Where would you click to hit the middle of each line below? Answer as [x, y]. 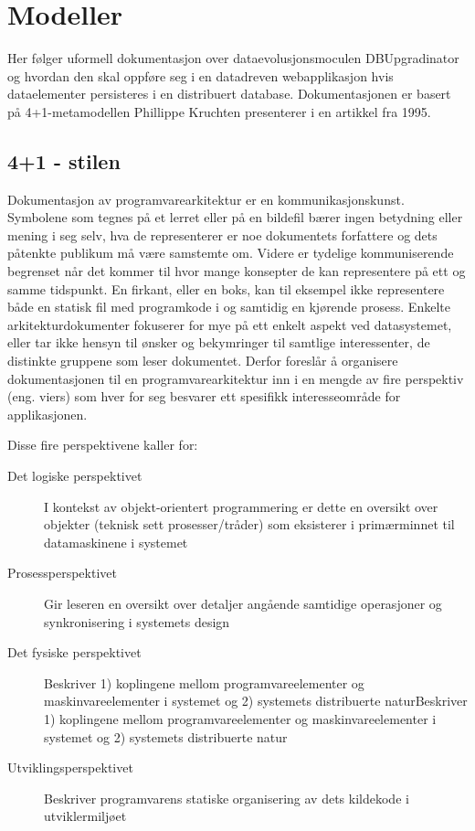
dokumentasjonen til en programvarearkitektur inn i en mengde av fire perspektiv [236, 378]
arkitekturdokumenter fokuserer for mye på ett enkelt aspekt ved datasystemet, [230, 324]
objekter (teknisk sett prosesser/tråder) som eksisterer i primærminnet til [249, 524]
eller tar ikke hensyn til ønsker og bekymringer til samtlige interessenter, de [219, 342]
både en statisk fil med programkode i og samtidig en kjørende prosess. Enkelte [229, 307]
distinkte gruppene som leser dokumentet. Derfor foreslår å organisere [203, 361]
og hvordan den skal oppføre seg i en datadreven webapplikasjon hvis [201, 75]
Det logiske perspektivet [75, 476]
